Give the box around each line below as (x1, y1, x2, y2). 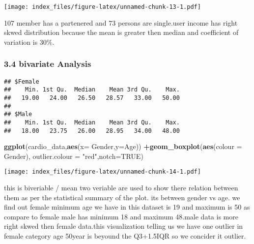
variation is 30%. (4, 36, 55, 47)
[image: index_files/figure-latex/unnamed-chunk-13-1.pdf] (4, 3, 201, 10)
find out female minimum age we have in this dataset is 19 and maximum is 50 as (4, 202, 250, 212)
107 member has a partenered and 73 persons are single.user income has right (4, 17, 238, 28)
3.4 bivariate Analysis (4, 58, 91, 70)
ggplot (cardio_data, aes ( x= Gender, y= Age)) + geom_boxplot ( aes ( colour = (4, 141, 242, 152)
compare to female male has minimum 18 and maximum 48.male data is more (4, 211, 238, 221)
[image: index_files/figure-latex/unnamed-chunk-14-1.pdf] (4, 168, 201, 176)
